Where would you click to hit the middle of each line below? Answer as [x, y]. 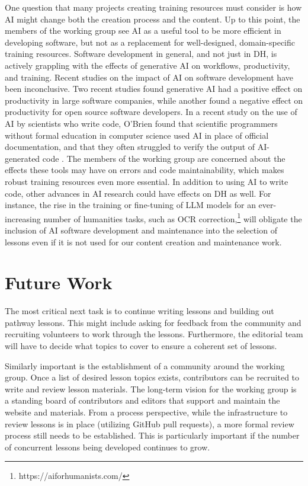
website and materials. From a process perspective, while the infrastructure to [146, 412]
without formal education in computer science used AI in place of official [137, 135]
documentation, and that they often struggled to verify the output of [130, 147]
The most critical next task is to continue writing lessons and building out [139, 311]
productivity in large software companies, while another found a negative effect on [154, 100]
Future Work [59, 282]
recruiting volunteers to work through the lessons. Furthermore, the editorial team [154, 334]
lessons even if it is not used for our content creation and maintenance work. [143, 242]
